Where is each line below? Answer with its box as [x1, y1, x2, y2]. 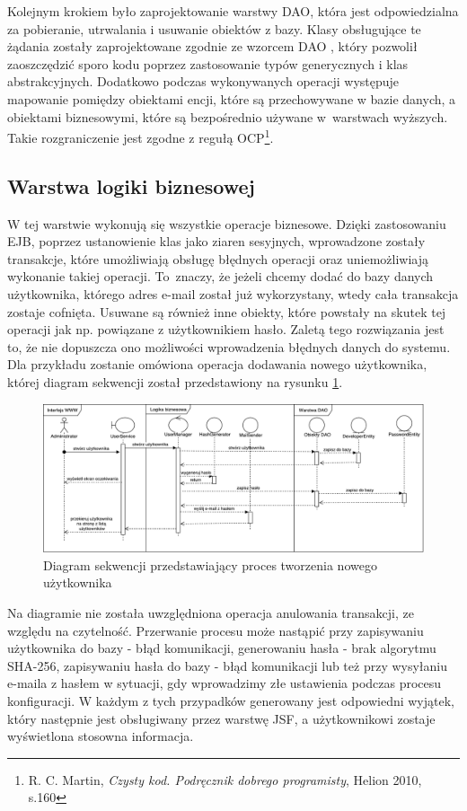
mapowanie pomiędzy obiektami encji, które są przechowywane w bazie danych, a [7, 89, 456, 108]
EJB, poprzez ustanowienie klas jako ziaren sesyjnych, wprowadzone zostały [7, 232, 426, 251]
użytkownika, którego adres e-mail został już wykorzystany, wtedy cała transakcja [7, 284, 459, 303]
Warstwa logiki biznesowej [7, 172, 255, 199]
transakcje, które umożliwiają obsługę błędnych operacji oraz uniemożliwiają [7, 249, 429, 268]
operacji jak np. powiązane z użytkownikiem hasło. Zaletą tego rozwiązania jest [7, 320, 445, 339]
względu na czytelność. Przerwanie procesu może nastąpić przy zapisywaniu [7, 621, 424, 639]
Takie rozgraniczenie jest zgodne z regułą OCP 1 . [7, 126, 274, 146]
